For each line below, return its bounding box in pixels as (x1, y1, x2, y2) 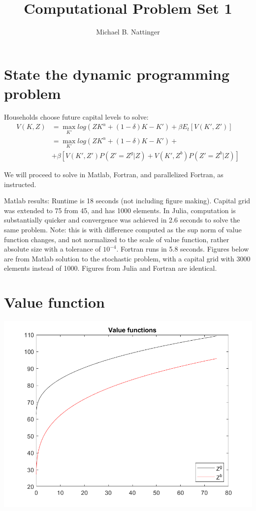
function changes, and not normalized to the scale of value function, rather (4, 234, 229, 244)
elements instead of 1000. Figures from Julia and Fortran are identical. (4, 263, 217, 273)
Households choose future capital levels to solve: (4, 111, 149, 122)
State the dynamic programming (4, 64, 230, 84)
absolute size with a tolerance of (4, 244, 101, 254)
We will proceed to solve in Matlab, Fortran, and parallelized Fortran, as (4, 169, 224, 179)
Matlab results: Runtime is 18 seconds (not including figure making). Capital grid (4, 195, 251, 206)
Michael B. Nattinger (96, 27, 160, 37)
